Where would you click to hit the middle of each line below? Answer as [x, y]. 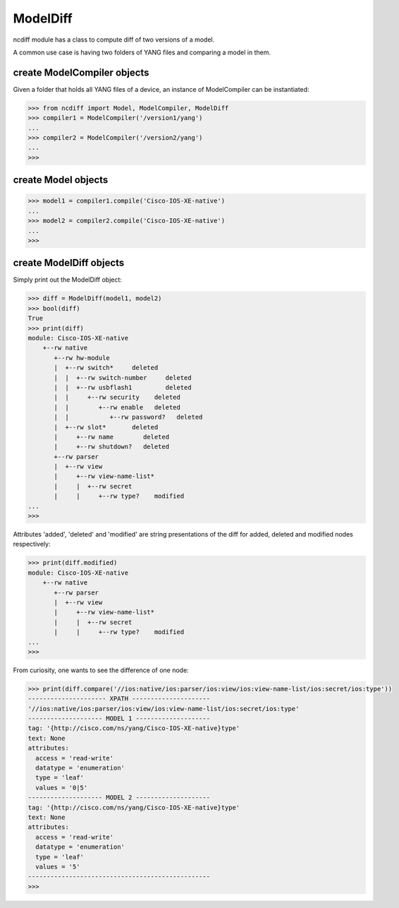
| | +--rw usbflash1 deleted [123, 387]
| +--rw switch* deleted [106, 368]
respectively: [32, 544]
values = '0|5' [62, 788]
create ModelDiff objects [69, 263]
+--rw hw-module [82, 358]
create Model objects [61, 180]
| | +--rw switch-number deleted [123, 377]
